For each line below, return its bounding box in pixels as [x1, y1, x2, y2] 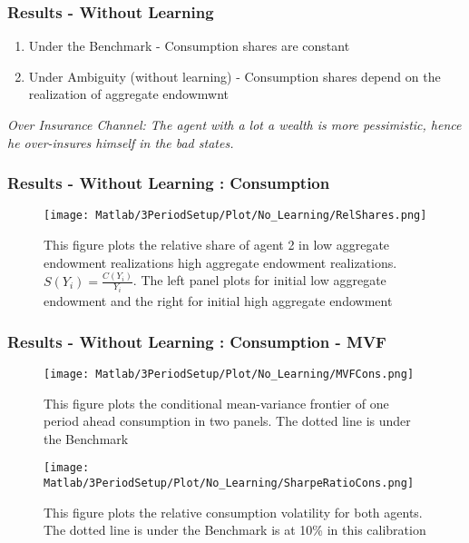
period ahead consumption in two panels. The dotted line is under [44, 411, 411, 430]
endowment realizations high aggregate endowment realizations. [44, 252, 397, 271]
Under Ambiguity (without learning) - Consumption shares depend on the [28, 66, 441, 85]
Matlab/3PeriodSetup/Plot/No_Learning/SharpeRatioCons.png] [44, 476, 415, 489]
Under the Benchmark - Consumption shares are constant [28, 36, 350, 55]
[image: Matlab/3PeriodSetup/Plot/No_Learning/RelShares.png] [44, 209, 427, 222]
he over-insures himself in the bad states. [7, 133, 234, 152]
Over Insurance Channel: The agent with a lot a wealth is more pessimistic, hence [7, 115, 462, 133]
